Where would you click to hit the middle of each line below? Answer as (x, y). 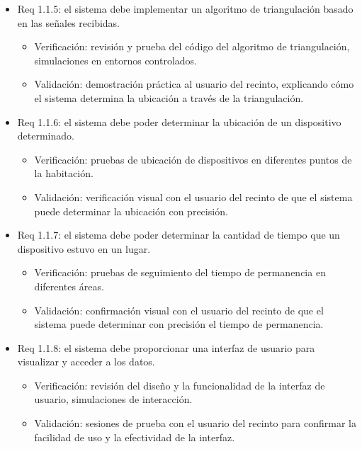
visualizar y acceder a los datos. (86, 362)
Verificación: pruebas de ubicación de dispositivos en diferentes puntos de (193, 159)
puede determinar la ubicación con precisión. (131, 211)
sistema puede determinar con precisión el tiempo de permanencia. (179, 324)
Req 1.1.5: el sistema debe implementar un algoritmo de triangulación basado (185, 8)
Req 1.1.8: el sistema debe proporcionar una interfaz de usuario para (166, 347)
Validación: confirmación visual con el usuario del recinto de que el (179, 310)
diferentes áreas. (69, 286)
